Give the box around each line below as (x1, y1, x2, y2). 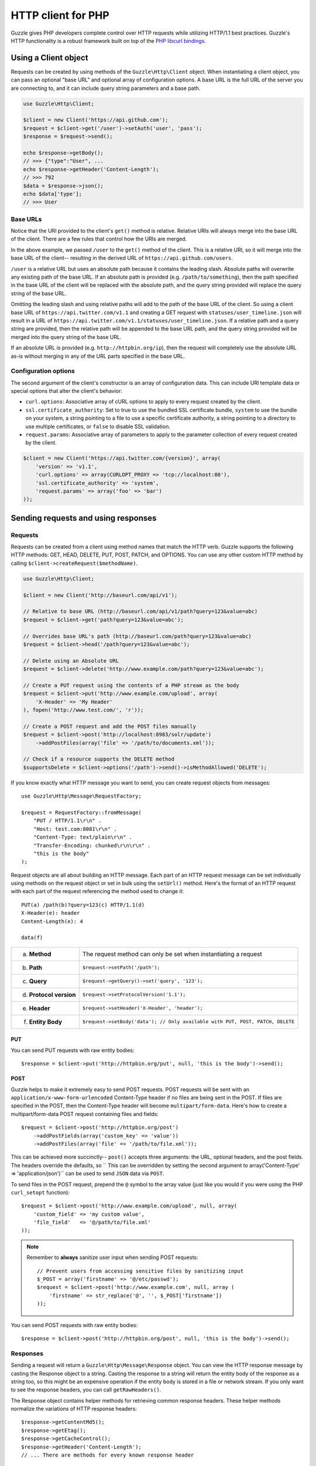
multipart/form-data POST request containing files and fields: (11, 1110, 159, 1117)
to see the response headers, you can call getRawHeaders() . (11, 1386, 162, 1393)
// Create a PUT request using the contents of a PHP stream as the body (23, 682, 239, 688)
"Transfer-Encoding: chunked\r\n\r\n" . (33, 842, 152, 849)
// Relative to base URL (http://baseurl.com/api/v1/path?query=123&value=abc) (23, 608, 258, 615)
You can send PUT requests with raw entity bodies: (11, 1047, 135, 1054)
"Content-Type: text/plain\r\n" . (33, 834, 133, 841)
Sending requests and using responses (11, 513, 157, 523)
